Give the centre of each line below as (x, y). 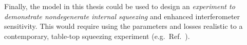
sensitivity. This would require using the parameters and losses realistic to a (123, 26)
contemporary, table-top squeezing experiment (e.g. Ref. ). (97, 36)
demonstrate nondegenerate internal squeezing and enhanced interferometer (122, 16)
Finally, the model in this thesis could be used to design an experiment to (120, 6)
